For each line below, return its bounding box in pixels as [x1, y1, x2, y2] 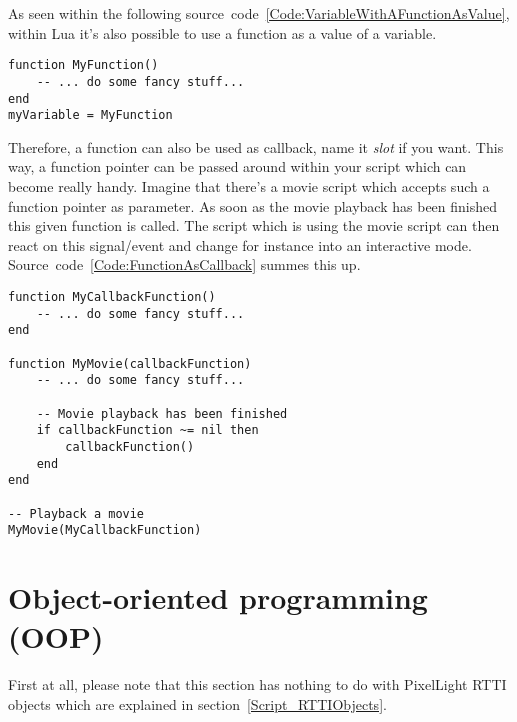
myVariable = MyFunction [8, 108, 173, 123]
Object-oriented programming [8, 577, 428, 617]
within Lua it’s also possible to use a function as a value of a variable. [8, 22, 437, 43]
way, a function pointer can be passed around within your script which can [8, 156, 467, 177]
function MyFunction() [8, 58, 159, 73]
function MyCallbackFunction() [8, 289, 216, 304]
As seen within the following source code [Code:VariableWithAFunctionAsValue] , [8, 3, 510, 23]
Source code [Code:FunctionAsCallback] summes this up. [8, 254, 361, 275]
